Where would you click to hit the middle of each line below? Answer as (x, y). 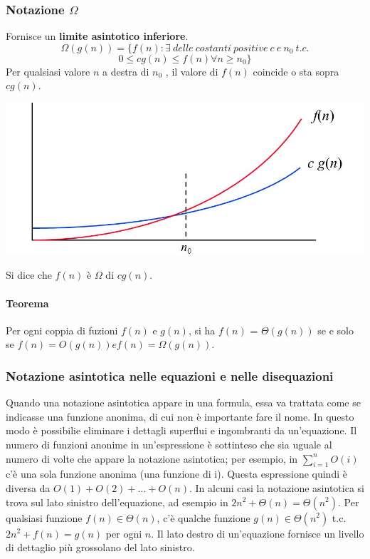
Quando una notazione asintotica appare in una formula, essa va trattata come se (183, 402)
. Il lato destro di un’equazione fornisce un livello (258, 533)
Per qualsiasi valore (48, 71)
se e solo (336, 330)
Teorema (27, 303)
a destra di (126, 71)
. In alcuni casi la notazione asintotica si (276, 487)
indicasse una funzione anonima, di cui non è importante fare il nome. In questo (180, 416)
